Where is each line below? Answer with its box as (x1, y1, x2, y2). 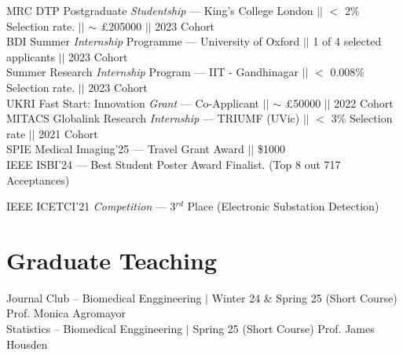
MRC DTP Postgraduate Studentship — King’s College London (6, 2, 313, 18)
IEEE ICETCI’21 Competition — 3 (6, 198, 176, 214)
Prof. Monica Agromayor (6, 305, 126, 321)
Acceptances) (6, 171, 70, 188)
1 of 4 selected (313, 33, 382, 49)
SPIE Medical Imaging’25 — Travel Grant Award (6, 141, 244, 157)
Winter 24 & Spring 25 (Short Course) (211, 289, 398, 306)
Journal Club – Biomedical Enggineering (6, 289, 202, 306)
